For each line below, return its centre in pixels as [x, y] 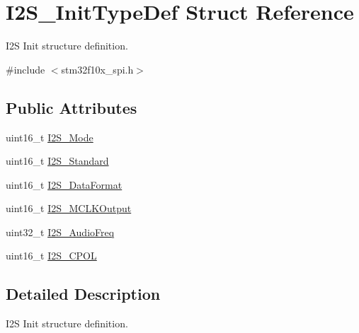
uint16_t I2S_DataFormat [64, 184]
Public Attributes [72, 107]
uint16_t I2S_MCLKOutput [69, 208]
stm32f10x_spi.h [97, 69]
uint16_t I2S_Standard [57, 161]
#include [25, 69]
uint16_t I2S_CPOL [51, 256]
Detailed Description [83, 294]
